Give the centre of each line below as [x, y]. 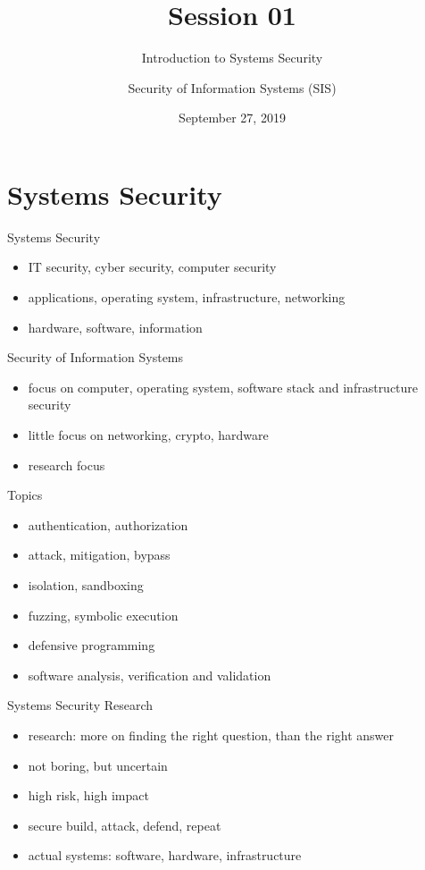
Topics [25, 495]
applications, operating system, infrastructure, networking [187, 297]
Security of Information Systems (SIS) [232, 87]
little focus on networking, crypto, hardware [148, 435]
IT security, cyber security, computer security [152, 267]
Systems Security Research [80, 705]
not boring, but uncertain [98, 765]
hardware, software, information [115, 327]
